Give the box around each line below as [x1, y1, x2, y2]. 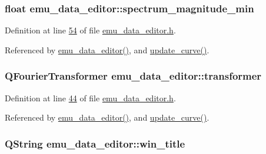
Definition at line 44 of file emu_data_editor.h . [5, 91, 176, 104]
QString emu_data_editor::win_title [5, 136, 185, 150]
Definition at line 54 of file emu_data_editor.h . [5, 24, 176, 36]
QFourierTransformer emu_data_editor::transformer [5, 69, 262, 83]
